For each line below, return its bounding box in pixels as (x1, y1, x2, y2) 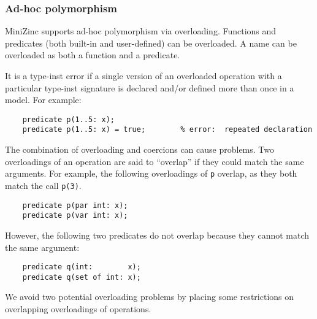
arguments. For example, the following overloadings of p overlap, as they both (5, 167, 297, 180)
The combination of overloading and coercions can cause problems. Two (5, 143, 274, 156)
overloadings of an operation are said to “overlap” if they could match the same (5, 155, 304, 167)
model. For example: (5, 93, 82, 106)
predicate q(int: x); (22, 263, 141, 272)
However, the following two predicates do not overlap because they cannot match (5, 228, 310, 241)
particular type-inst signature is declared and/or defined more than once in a (5, 81, 294, 94)
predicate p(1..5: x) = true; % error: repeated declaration (22, 125, 313, 134)
